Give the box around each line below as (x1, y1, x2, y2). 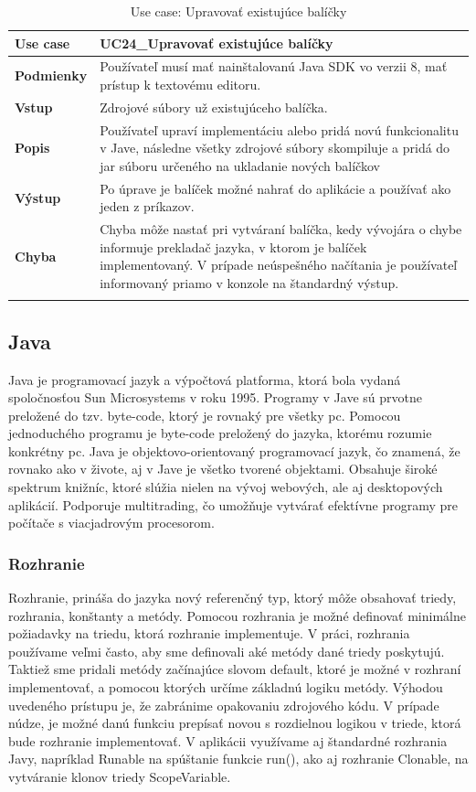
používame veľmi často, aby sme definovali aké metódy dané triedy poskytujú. (8, 641, 445, 660)
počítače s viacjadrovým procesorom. (8, 513, 215, 532)
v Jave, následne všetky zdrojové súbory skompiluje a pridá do (100, 138, 450, 157)
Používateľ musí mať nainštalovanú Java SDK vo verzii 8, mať (100, 57, 448, 76)
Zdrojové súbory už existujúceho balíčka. (100, 97, 328, 116)
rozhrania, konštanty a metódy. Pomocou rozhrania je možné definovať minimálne (8, 605, 466, 625)
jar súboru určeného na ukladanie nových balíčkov (100, 155, 380, 175)
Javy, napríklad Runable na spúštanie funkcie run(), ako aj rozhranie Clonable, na (8, 749, 469, 768)
